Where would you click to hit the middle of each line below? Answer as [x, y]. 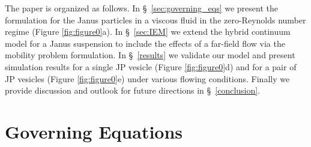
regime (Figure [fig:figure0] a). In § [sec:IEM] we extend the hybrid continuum [148, 31]
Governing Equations [94, 131]
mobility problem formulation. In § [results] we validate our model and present [150, 55]
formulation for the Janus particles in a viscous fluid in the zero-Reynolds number [155, 19]
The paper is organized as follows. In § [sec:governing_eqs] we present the [141, 8]
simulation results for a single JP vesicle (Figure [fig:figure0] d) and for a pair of [151, 66]
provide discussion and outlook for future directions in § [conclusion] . [133, 90]
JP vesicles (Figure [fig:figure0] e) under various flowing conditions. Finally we [147, 78]
